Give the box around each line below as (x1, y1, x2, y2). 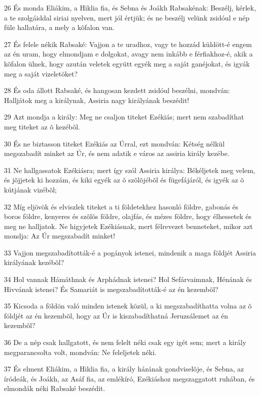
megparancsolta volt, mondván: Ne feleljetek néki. (4, 346, 157, 357)
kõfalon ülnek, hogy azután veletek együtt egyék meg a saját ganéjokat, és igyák (4, 58, 250, 68)
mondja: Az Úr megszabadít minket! (4, 230, 115, 241)
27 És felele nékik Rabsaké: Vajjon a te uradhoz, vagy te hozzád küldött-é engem (4, 38, 252, 49)
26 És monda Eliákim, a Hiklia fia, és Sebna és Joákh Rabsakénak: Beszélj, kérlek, (4, 2, 256, 12)
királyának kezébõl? (4, 257, 64, 267)
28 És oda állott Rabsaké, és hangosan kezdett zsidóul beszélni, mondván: (4, 85, 230, 95)
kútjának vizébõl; (4, 184, 57, 194)
